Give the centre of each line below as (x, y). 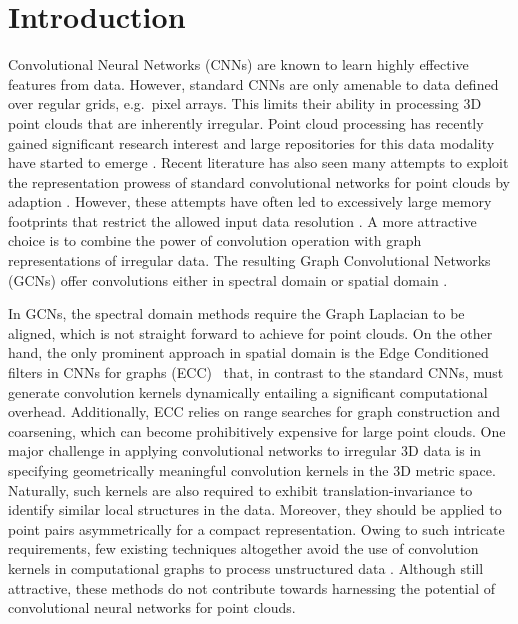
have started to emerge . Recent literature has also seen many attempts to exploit (258, 162)
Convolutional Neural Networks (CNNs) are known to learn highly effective (238, 64)
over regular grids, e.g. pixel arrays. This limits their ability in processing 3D (245, 103)
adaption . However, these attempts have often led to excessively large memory (250, 201)
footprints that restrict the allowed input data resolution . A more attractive (242, 220)
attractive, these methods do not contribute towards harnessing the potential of (252, 587)
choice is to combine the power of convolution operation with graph (215, 240)
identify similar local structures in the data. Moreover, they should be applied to (255, 509)
